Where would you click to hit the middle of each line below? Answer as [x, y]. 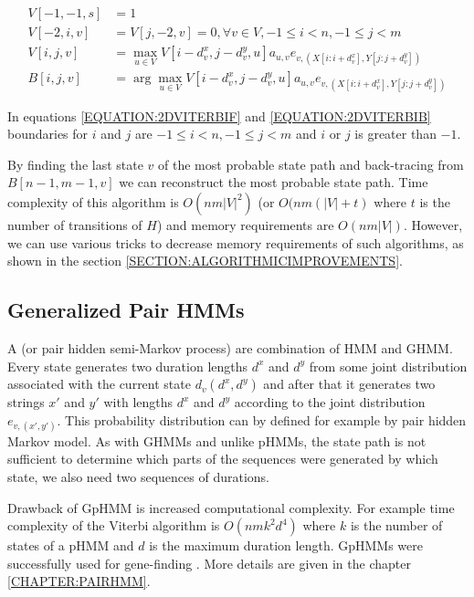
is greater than [395, 134]
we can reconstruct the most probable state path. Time [274, 182]
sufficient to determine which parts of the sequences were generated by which [223, 459]
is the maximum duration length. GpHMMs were [286, 545]
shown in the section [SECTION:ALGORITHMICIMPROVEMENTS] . [205, 261]
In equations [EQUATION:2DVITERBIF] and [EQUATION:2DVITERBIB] [219, 115]
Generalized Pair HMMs [126, 310]
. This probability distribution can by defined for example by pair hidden [262, 419]
